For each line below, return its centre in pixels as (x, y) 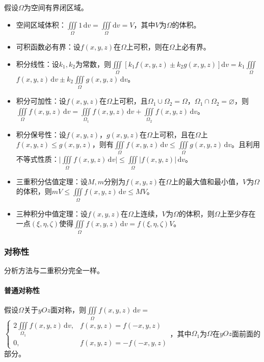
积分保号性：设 (41, 134)
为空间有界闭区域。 (56, 7)
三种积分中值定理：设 (52, 213)
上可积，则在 (148, 46)
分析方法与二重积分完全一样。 (54, 270)
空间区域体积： (41, 24)
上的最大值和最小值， (207, 181)
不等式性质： (37, 159)
